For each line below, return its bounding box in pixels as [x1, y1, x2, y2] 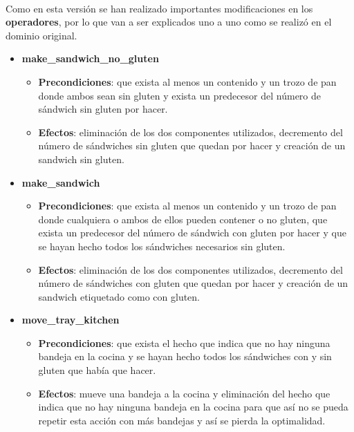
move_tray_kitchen [21, 312, 120, 327]
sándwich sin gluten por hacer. [38, 102, 168, 116]
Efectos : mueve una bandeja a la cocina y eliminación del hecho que [38, 386, 330, 400]
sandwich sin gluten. [38, 151, 124, 166]
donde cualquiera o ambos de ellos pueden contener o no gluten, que [38, 212, 328, 226]
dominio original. [6, 28, 77, 42]
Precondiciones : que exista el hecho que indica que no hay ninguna [38, 335, 330, 350]
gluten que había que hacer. [38, 363, 156, 377]
